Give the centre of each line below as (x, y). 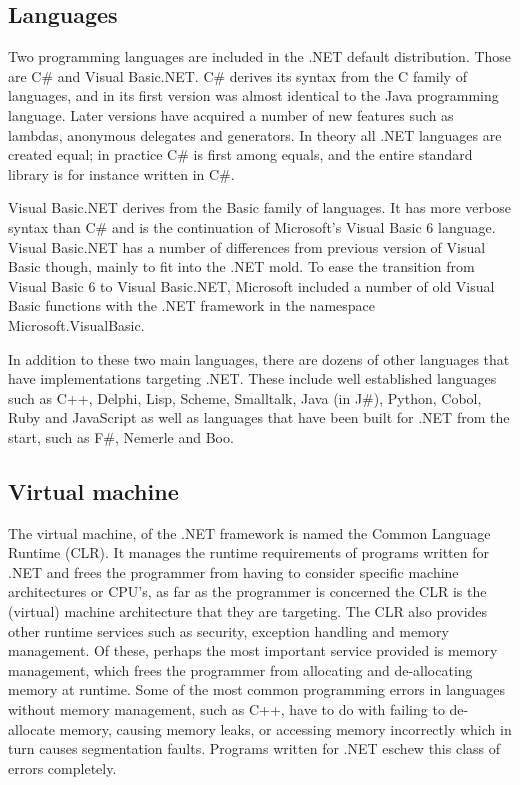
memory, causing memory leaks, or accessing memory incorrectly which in (285, 728)
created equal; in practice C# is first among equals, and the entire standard (240, 154)
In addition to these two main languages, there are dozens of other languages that (259, 358)
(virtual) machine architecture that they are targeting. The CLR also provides (248, 611)
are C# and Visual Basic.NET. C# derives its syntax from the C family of (237, 75)
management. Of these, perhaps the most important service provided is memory (253, 650)
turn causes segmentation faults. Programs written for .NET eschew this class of (254, 748)
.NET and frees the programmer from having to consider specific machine (233, 571)
